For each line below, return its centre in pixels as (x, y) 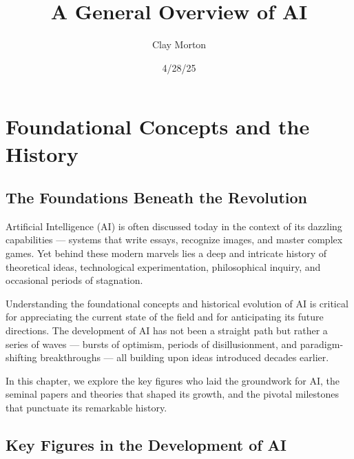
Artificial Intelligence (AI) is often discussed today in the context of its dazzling (174, 226)
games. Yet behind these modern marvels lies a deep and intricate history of (166, 253)
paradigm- (322, 344)
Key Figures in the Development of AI (146, 445)
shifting (21, 357)
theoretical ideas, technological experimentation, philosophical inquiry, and (163, 266)
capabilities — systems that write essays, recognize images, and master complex (174, 239)
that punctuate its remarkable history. (86, 408)
